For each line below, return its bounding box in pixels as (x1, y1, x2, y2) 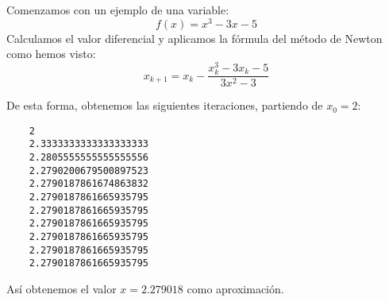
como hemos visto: (6, 45, 96, 62)
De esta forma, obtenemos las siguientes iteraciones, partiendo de (6, 97, 323, 114)
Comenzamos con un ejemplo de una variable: (6, 2, 229, 17)
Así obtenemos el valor (6, 280, 117, 296)
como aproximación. (187, 280, 284, 296)
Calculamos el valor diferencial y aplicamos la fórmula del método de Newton (6, 29, 383, 46)
